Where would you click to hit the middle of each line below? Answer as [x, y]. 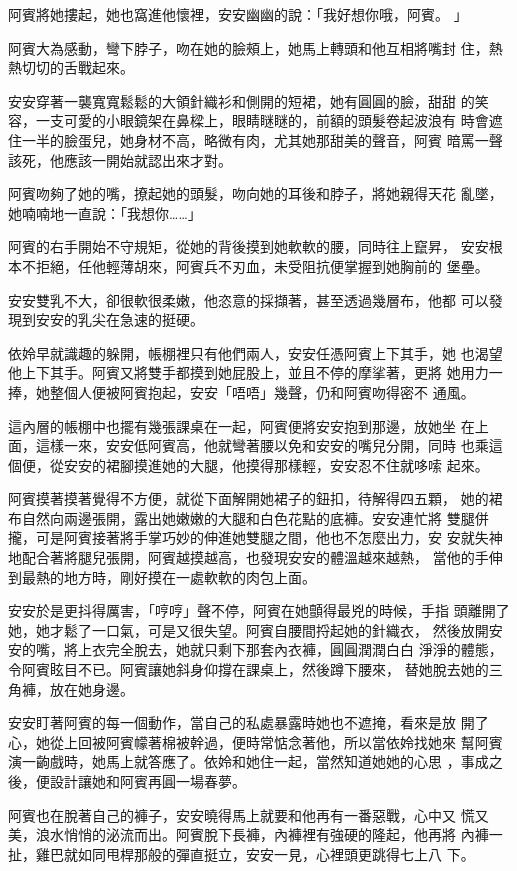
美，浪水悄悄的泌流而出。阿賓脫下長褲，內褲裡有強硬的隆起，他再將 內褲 [248, 834]
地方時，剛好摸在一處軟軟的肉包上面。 [189, 576]
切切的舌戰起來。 [77, 67]
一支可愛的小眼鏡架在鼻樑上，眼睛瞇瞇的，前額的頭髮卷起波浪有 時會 [262, 120]
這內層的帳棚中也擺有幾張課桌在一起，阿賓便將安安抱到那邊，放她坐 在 [241, 425]
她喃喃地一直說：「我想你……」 [105, 212]
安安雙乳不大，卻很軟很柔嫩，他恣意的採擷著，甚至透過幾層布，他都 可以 [248, 299]
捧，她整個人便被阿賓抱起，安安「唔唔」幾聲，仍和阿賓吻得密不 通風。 [241, 391]
